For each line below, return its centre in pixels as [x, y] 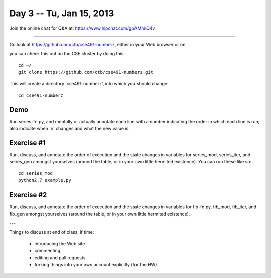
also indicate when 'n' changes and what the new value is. [70, 129]
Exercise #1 [28, 143]
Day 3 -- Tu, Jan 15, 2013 [62, 13]
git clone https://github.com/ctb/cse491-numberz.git [86, 72]
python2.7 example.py [45, 180]
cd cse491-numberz [41, 95]
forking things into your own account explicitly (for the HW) [96, 264]
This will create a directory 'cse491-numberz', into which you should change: [89, 83]
